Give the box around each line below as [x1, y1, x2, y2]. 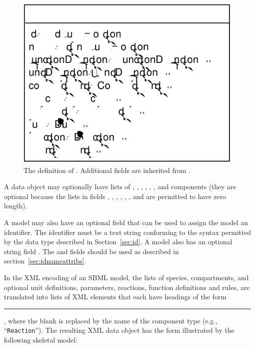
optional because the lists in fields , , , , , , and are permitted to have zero [4, 191, 226, 201]
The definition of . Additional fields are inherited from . [24, 165, 191, 175]
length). [4, 201, 27, 211]
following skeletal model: [4, 335, 77, 345]
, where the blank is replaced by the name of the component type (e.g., [4, 315, 218, 325]
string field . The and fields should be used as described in [4, 246, 179, 256]
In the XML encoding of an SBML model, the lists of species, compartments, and [4, 272, 249, 283]
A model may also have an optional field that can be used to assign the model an [4, 217, 248, 228]
